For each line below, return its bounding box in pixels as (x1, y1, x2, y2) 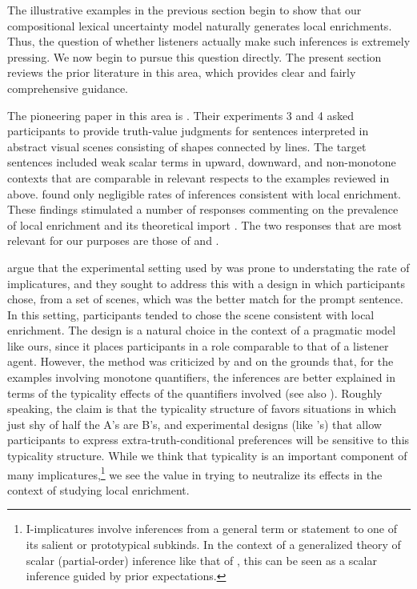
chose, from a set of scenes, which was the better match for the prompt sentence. (7, 290, 403, 307)
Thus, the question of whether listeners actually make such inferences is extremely (7, 33, 411, 50)
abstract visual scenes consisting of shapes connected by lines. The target (7, 138, 367, 154)
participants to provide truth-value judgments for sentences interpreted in (7, 122, 369, 139)
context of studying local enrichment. (7, 481, 190, 498)
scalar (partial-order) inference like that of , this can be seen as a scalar (26, 551, 377, 568)
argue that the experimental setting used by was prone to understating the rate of (7, 258, 410, 275)
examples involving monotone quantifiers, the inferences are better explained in (7, 369, 395, 386)
